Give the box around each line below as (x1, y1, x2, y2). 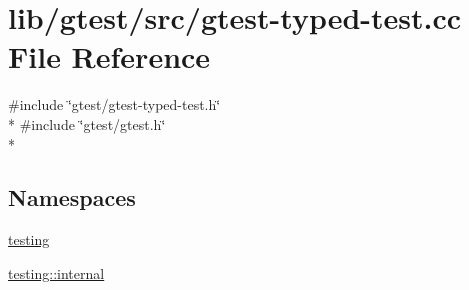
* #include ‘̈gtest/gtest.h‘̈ (8, 113, 166, 134)
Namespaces (8, 182, 136, 213)
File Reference (8, 36, 211, 77)
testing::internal (8, 262, 105, 283)
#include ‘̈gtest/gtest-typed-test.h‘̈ (8, 94, 221, 115)
